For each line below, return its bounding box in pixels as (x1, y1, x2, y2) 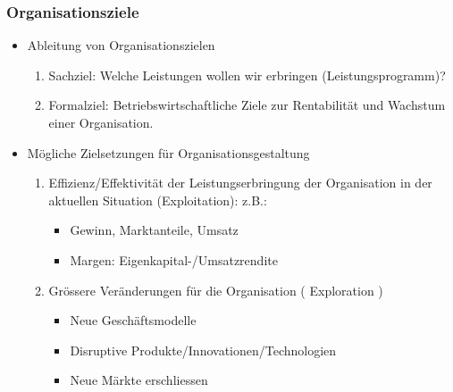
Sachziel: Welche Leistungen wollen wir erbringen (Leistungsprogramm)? (48, 65, 446, 84)
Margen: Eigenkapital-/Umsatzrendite (70, 250, 278, 269)
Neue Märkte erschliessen (70, 371, 208, 389)
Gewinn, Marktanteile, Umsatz (70, 221, 239, 239)
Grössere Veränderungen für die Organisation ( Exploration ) (48, 280, 383, 299)
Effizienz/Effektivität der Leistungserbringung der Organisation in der (48, 173, 432, 192)
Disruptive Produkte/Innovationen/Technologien (70, 340, 337, 359)
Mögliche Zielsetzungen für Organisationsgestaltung (27, 143, 310, 162)
